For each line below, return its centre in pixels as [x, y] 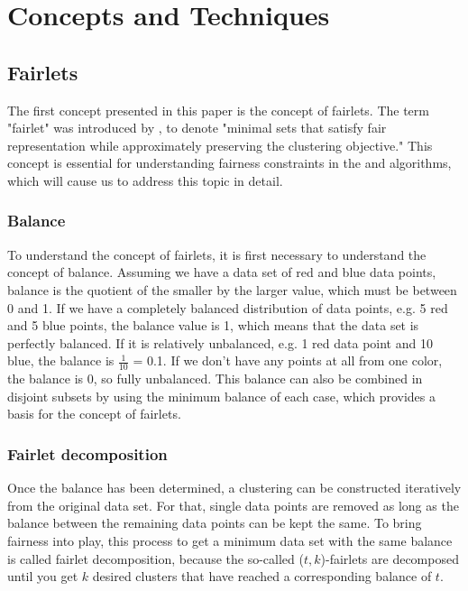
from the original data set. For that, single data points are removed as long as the [233, 505]
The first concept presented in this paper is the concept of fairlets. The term [218, 110]
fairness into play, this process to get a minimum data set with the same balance [230, 540]
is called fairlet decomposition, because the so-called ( [156, 558]
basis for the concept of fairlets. [94, 414]
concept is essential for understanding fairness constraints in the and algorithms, [229, 163]
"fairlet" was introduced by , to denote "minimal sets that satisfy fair [197, 128]
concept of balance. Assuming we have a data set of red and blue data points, [222, 272]
